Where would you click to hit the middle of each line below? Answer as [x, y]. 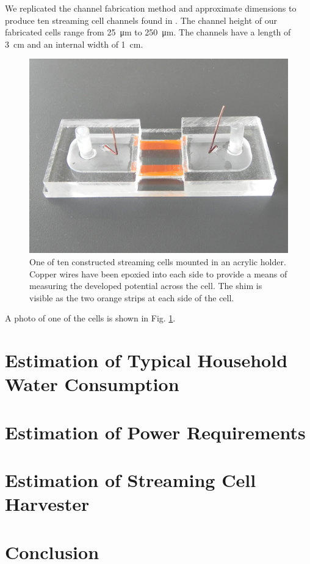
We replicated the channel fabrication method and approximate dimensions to [151, 8]
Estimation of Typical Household [146, 360]
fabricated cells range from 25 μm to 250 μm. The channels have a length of [148, 32]
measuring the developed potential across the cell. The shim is [146, 286]
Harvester [47, 504]
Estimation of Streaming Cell [131, 480]
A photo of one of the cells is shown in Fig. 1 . [90, 318]
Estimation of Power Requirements [155, 432]
